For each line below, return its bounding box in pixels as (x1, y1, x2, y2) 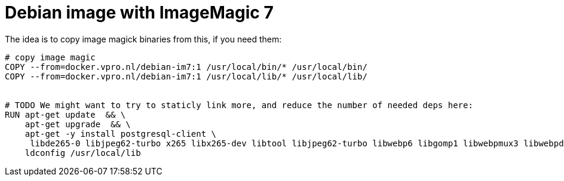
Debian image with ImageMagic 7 (5, 2, 274, 23)
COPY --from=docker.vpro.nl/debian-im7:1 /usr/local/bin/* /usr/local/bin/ (5, 62, 367, 72)
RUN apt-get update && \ (5, 109, 126, 119)
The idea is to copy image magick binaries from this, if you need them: (5, 33, 282, 44)
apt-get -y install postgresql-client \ (24, 128, 217, 139)
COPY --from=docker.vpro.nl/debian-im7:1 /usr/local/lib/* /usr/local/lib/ (5, 71, 367, 81)
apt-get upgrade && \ (24, 119, 131, 129)
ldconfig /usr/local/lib (24, 148, 141, 158)
